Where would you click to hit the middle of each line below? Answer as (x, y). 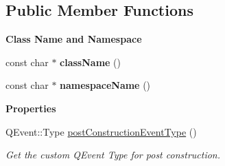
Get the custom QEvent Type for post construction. (113, 155)
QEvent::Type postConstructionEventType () (101, 131)
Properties (31, 108)
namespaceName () (105, 85)
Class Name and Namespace (74, 39)
